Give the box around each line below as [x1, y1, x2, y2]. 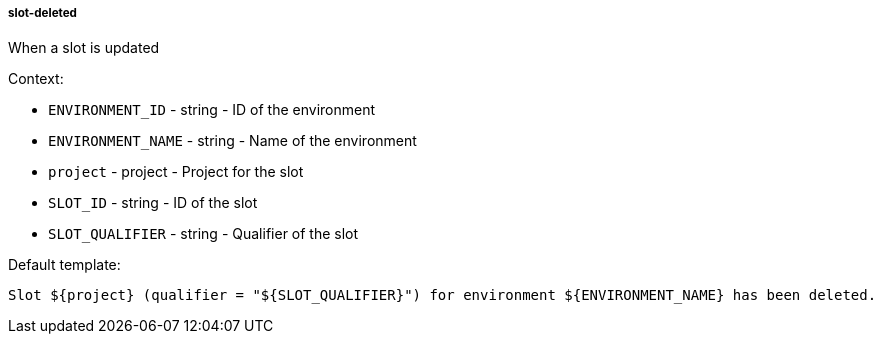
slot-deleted [8, 6, 77, 20]
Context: [8, 70, 64, 88]
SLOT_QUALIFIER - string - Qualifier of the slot [48, 225, 359, 243]
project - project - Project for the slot [48, 163, 304, 181]
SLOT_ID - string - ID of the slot [48, 194, 258, 212]
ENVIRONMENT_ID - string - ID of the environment [48, 101, 376, 119]
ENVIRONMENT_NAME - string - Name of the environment [48, 132, 417, 150]
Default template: [8, 256, 121, 274]
